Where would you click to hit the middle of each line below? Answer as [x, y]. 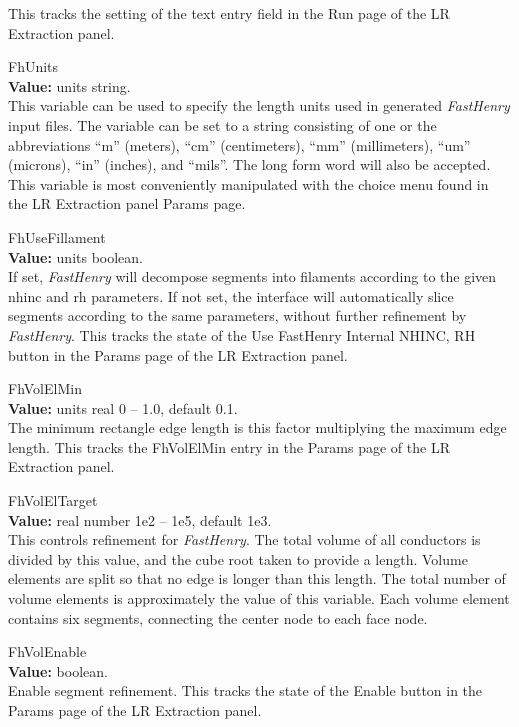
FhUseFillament [57, 236]
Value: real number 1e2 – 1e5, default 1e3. [140, 519]
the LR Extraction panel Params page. [127, 203]
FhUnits [33, 66]
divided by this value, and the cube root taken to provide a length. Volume [238, 558]
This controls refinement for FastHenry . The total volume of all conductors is [244, 539]
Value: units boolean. [76, 256]
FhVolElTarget [53, 500]
